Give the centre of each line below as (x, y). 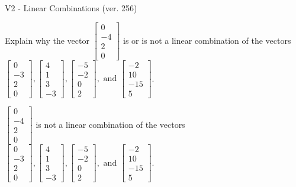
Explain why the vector (47, 40)
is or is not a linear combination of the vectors (207, 40)
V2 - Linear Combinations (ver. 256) (71, 8)
